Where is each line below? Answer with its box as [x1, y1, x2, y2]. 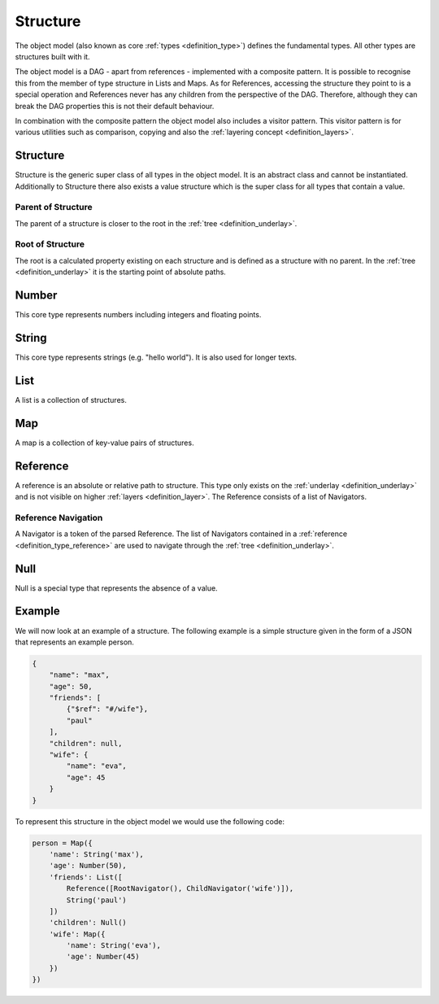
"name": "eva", [66, 762, 128, 770]
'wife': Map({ [49, 929, 106, 939]
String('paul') [66, 895, 128, 905]
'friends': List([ [49, 872, 123, 882]
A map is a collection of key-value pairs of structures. [15, 438, 194, 447]
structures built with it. [15, 51, 90, 61]
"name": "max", [49, 670, 110, 679]
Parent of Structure [15, 202, 93, 213]
